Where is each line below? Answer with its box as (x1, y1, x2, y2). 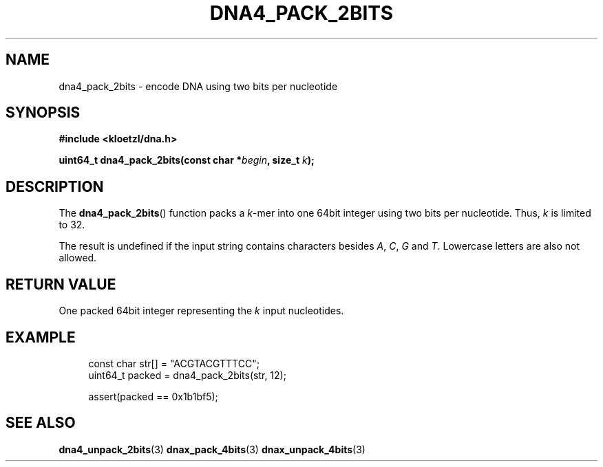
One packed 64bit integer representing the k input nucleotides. (59, 305, 344, 317)
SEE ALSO (6, 414, 76, 432)
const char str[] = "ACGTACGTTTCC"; (88, 357, 260, 369)
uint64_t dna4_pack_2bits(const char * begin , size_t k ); (59, 154, 315, 166)
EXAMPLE (6, 328, 76, 346)
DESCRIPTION (6, 177, 104, 195)
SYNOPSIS (6, 104, 81, 122)
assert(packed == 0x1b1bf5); (88, 390, 218, 402)
